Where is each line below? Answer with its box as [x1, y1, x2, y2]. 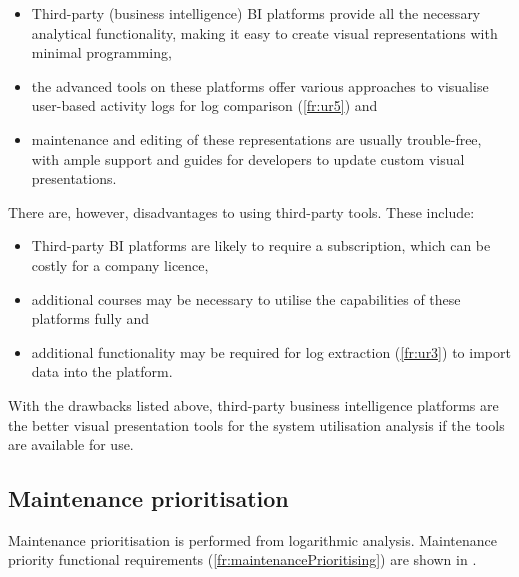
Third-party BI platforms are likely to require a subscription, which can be [31, 235, 491, 256]
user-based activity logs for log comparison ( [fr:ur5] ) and [31, 95, 378, 116]
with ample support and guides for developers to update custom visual [31, 148, 465, 169]
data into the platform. [31, 361, 173, 382]
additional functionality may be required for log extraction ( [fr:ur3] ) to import [31, 341, 511, 362]
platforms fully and [31, 308, 150, 329]
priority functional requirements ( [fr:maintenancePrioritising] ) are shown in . [8, 549, 477, 570]
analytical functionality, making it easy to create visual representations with [31, 22, 498, 43]
